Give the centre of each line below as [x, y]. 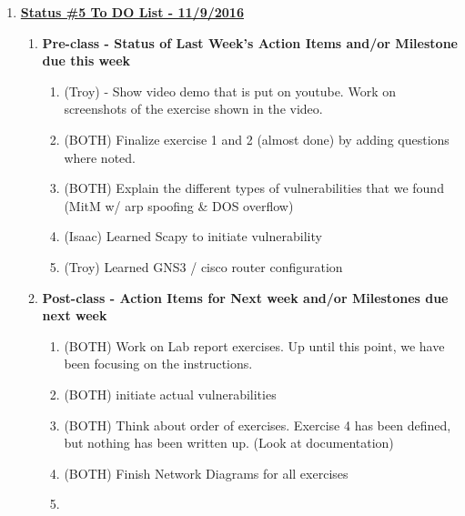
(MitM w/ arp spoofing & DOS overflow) [179, 205]
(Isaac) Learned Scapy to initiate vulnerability [193, 236]
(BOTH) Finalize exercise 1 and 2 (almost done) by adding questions [257, 139]
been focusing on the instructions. [158, 364]
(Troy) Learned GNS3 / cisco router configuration [203, 266]
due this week [86, 61]
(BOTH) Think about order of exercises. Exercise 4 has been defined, [258, 425]
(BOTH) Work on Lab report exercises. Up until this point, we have [254, 345]
